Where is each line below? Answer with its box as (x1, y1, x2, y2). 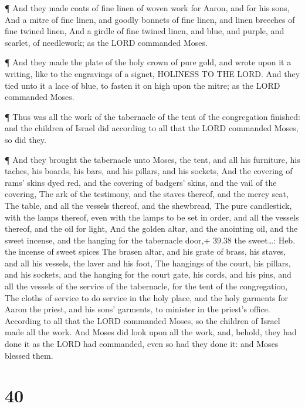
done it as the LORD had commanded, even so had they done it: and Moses (5, 338, 279, 350)
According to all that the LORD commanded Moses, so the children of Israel (5, 314, 280, 326)
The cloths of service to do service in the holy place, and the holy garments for (5, 291, 289, 303)
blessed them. (5, 349, 53, 361)
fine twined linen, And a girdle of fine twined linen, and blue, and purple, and (5, 25, 284, 37)
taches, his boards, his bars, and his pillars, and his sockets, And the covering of (5, 165, 293, 177)
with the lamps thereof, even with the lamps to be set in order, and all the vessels (5, 211, 299, 223)
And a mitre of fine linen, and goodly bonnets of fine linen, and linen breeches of (5, 13, 295, 25)
